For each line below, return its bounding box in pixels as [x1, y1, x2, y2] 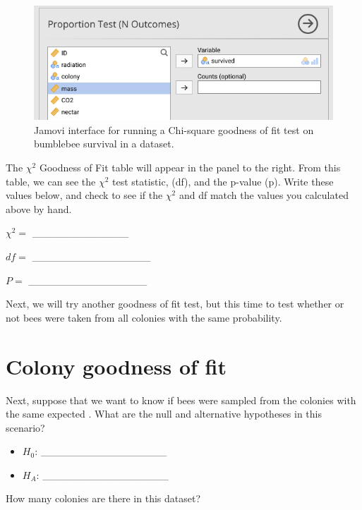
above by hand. [6, 201, 72, 216]
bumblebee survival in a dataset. [34, 136, 174, 151]
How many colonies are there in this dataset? [6, 491, 200, 506]
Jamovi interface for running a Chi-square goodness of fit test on [34, 122, 314, 137]
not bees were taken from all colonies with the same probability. [6, 310, 282, 324]
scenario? [6, 420, 45, 435]
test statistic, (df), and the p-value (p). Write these [111, 174, 334, 188]
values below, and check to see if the [6, 188, 163, 202]
